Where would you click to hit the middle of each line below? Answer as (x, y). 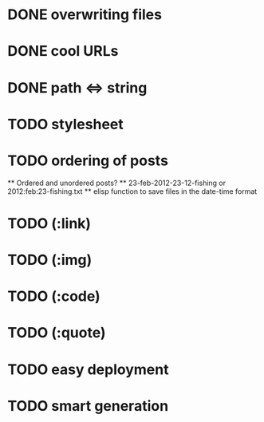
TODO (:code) (54, 296)
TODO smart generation (88, 406)
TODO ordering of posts (88, 160)
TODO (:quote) (57, 333)
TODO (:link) (49, 223)
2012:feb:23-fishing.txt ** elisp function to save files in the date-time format (132, 191)
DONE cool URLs (63, 51)
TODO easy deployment (88, 369)
